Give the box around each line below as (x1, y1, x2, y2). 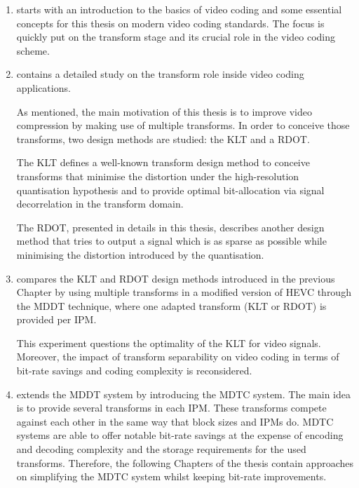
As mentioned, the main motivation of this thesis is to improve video (16, 104, 312, 118)
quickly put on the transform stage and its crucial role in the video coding (16, 29, 336, 44)
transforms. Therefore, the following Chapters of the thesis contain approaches (16, 455, 353, 470)
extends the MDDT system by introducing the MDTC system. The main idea (16, 386, 351, 401)
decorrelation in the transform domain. (16, 196, 184, 211)
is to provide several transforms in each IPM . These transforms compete (16, 400, 327, 415)
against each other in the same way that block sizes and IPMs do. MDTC (16, 414, 334, 428)
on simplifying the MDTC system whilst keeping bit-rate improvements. (16, 469, 327, 484)
